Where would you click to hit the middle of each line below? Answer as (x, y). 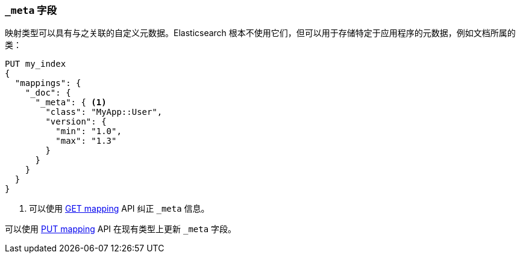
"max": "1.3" (86, 141)
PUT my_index (36, 64)
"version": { (76, 122)
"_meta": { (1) (71, 103)
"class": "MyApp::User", (104, 112)
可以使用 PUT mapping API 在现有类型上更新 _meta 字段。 (121, 229)
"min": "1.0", (89, 131)
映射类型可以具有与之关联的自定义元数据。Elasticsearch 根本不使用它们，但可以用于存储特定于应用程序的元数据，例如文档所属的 (260, 33)
